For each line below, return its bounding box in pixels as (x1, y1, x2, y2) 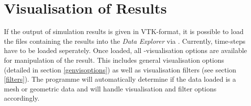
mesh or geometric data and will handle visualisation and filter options (4, 83, 217, 93)
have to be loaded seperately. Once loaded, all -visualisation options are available (4, 45, 247, 55)
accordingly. (4, 93, 40, 103)
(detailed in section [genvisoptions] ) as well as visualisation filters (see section (4, 64, 236, 74)
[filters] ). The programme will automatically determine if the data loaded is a (4, 74, 236, 84)
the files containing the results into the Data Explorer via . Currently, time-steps (4, 35, 246, 46)
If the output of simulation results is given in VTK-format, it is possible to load (4, 26, 244, 36)
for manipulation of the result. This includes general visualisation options (4, 54, 225, 65)
